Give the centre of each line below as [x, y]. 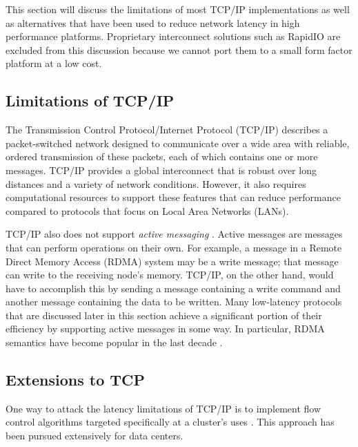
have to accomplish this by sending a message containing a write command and [173, 288]
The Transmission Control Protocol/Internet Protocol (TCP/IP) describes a [167, 130]
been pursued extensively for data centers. [95, 436]
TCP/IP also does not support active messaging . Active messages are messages [174, 234]
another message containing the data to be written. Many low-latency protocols [174, 302]
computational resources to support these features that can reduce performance [173, 197]
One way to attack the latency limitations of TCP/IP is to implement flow [163, 408]
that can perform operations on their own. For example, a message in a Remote [174, 247]
